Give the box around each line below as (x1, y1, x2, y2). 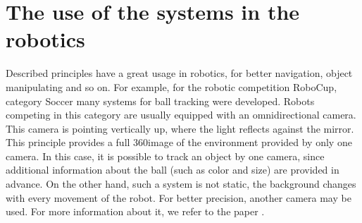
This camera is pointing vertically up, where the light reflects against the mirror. (6, 121, 354, 135)
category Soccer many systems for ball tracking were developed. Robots (6, 93, 315, 108)
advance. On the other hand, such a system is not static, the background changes (6, 176, 356, 191)
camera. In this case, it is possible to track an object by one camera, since (6, 148, 325, 163)
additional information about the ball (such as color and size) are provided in (6, 162, 339, 177)
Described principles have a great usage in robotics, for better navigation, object (6, 66, 353, 80)
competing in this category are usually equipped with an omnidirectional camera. (6, 107, 356, 122)
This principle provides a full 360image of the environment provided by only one (6, 135, 352, 150)
